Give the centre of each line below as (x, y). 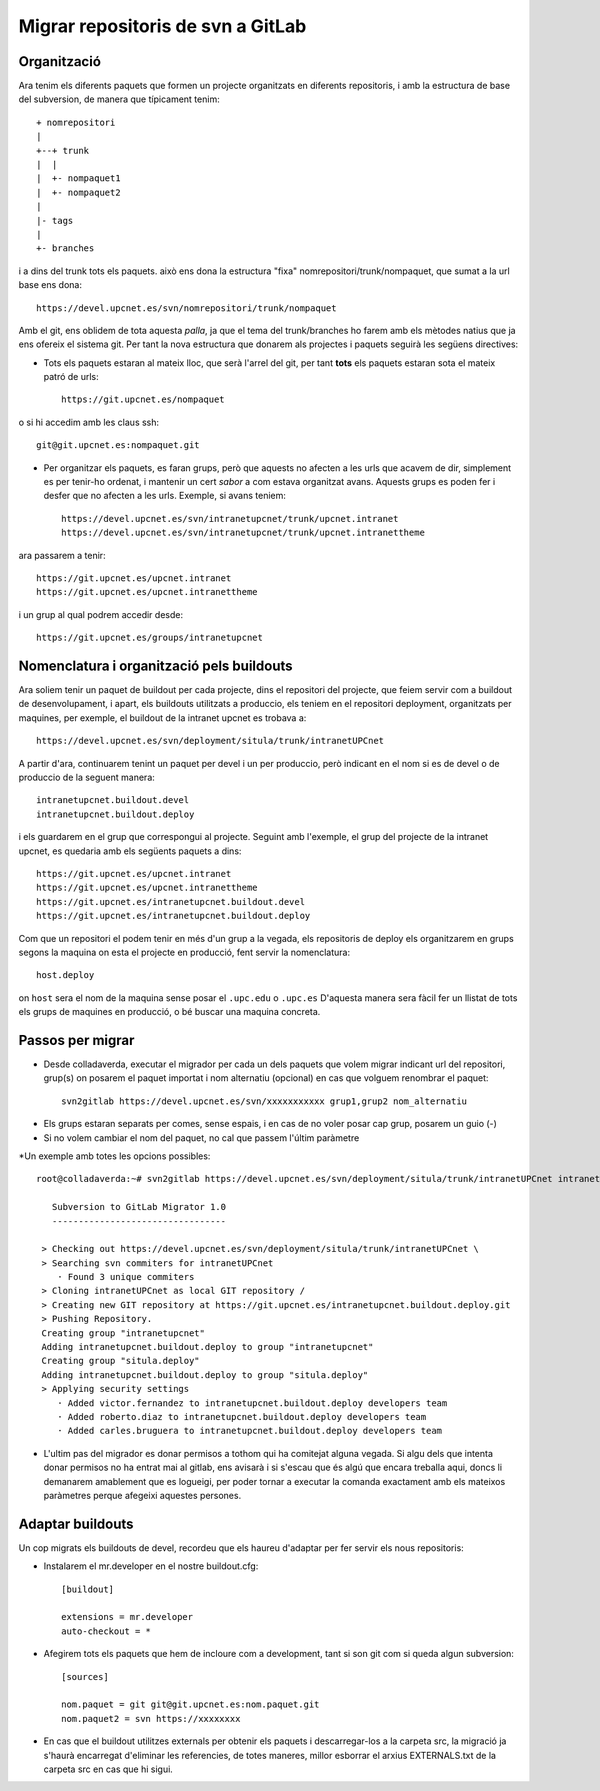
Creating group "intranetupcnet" (123, 1333)
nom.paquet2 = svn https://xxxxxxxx (151, 1718)
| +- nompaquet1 (78, 178)
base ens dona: (50, 285)
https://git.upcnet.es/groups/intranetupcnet (150, 638)
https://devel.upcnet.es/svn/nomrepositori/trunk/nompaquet (186, 308)
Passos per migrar (76, 1040)
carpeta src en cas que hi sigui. (108, 1769)
